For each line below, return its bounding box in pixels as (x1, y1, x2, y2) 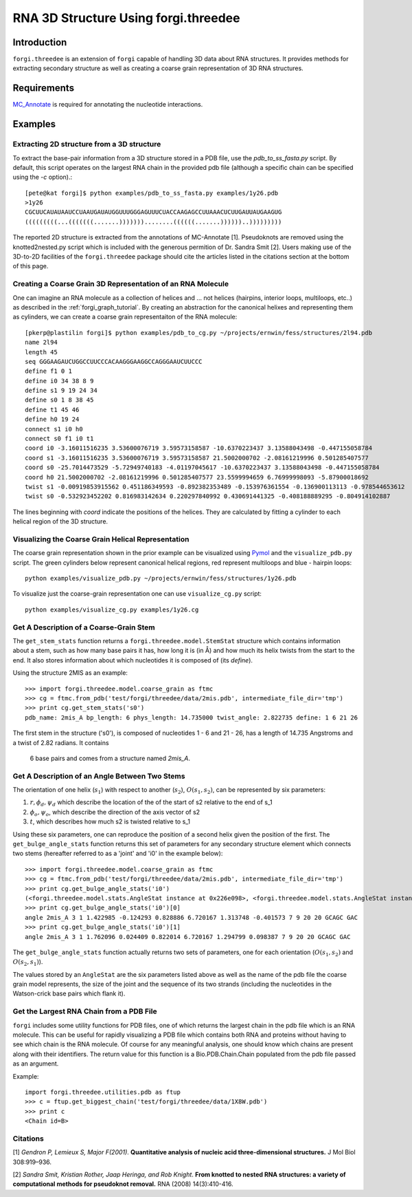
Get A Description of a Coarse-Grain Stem (12, 623, 156, 632)
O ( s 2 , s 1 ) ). (12, 958, 43, 968)
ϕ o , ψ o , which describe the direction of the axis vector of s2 (30, 808, 201, 818)
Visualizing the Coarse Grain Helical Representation (12, 534, 190, 543)
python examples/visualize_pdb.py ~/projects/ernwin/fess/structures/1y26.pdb (25, 574, 297, 583)
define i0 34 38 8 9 (25, 377, 94, 385)
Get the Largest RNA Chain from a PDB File (12, 1006, 157, 1016)
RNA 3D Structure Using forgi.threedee (12, 10, 240, 25)
